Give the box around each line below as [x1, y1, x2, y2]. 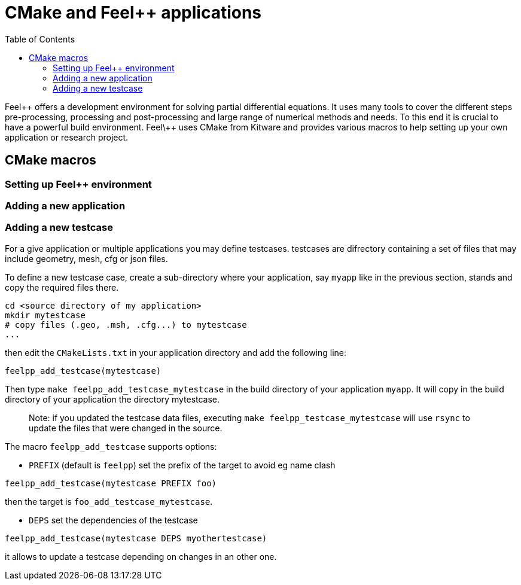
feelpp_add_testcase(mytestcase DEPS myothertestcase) [5, 533, 267, 543]
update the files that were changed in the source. [29, 422, 223, 433]
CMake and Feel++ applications [5, 2, 262, 23]
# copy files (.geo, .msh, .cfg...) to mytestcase [5, 319, 247, 330]
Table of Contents [5, 33, 75, 44]
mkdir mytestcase [5, 310, 86, 320]
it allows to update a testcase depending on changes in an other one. [5, 551, 277, 562]
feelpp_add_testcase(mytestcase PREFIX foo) [5, 478, 217, 488]
